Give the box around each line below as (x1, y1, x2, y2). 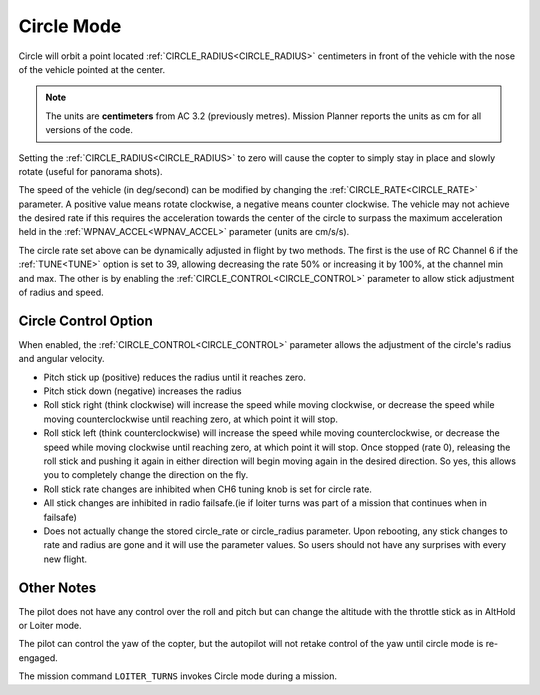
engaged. (18, 651, 59, 664)
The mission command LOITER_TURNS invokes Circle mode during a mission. (18, 670, 338, 682)
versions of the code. (45, 124, 134, 136)
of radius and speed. (18, 286, 104, 299)
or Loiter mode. (18, 620, 82, 632)
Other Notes (18, 579, 97, 596)
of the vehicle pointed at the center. (18, 63, 165, 75)
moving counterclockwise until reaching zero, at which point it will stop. (43, 413, 339, 425)
